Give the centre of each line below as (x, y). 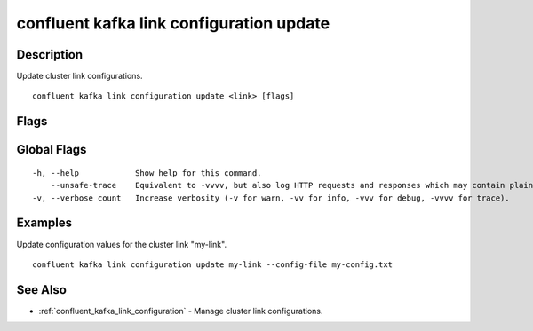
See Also (41, 290)
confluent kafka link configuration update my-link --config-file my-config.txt (213, 264)
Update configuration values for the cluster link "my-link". (121, 244)
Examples (44, 223)
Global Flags (52, 150)
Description (50, 55)
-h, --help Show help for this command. (147, 173)
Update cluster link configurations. (80, 76)
